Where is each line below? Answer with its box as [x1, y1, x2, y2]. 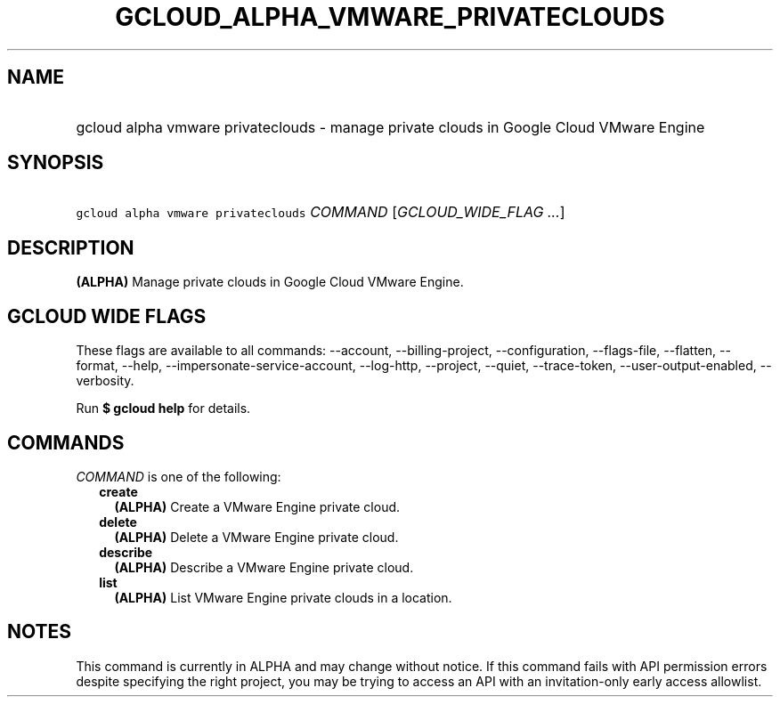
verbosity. [76, 373, 134, 389]
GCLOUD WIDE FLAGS [7, 304, 207, 328]
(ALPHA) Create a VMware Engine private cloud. [114, 498, 401, 514]
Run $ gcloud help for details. [76, 401, 251, 417]
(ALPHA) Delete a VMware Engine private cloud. [114, 529, 399, 545]
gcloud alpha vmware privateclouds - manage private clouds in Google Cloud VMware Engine [76, 117, 705, 136]
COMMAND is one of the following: [76, 468, 281, 484]
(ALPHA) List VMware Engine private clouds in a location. [114, 589, 452, 605]
